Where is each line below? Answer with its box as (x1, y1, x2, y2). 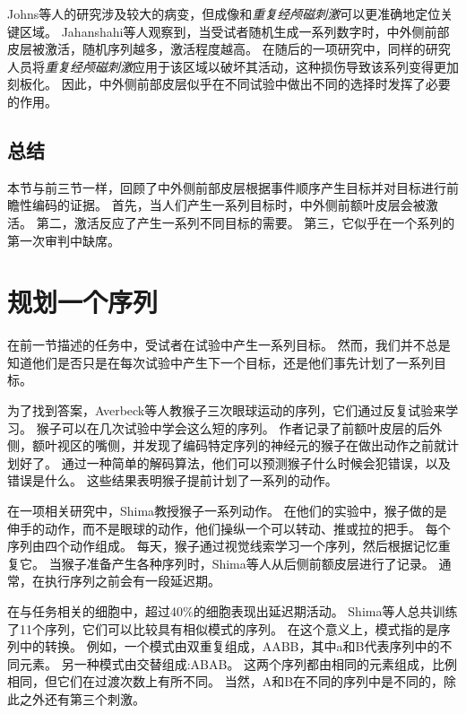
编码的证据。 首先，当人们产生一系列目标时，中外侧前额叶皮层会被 (31, 196, 426, 214)
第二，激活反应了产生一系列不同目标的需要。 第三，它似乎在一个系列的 (36, 213, 455, 231)
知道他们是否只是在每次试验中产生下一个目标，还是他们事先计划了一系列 (7, 353, 434, 371)
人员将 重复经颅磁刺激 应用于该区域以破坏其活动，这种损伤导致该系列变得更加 (7, 57, 459, 75)
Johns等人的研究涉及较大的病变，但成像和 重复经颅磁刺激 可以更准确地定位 (7, 4, 441, 22)
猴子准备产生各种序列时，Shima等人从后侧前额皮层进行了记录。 (61, 553, 435, 572)
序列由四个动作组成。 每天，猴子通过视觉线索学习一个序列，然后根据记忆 (7, 536, 438, 555)
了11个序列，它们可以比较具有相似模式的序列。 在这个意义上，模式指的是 (7, 619, 438, 638)
